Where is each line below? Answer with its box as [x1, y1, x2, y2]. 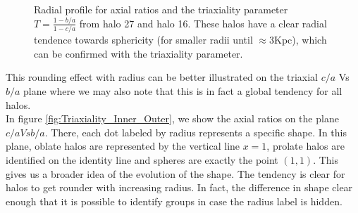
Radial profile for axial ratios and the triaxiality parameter [34, 2, 288, 16]
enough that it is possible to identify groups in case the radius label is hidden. [6, 193, 342, 208]
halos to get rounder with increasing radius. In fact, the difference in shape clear [6, 180, 353, 195]
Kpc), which [274, 32, 327, 47]
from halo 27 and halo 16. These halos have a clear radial [79, 15, 327, 30]
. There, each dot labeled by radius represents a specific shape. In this [44, 124, 347, 139]
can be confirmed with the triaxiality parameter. [34, 46, 243, 60]
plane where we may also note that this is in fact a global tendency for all [23, 84, 342, 98]
